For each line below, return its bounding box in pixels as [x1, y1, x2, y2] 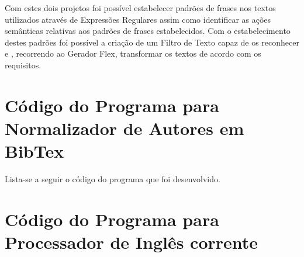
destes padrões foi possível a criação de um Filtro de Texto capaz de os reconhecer [5, 36, 299, 48]
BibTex [5, 139, 64, 163]
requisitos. [5, 58, 42, 71]
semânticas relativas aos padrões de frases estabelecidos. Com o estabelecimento [5, 25, 291, 37]
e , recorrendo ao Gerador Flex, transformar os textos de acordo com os [5, 47, 261, 60]
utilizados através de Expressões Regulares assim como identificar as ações [5, 13, 271, 25]
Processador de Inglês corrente [5, 230, 258, 254]
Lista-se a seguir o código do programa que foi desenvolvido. [5, 173, 220, 185]
